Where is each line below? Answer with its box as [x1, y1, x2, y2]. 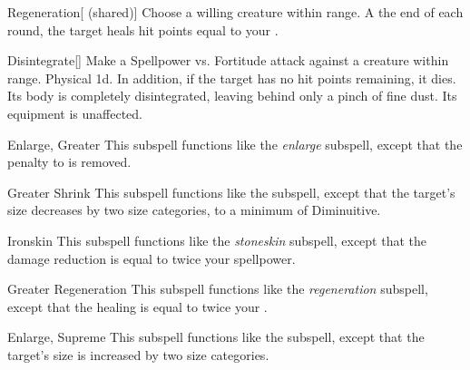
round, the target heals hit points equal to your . [7, 20, 279, 39]
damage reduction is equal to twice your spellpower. [7, 248, 296, 268]
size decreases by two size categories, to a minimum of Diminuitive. [7, 200, 381, 219]
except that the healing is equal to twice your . [7, 297, 268, 316]
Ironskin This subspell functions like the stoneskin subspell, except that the [7, 230, 427, 249]
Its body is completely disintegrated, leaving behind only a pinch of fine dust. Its [7, 86, 457, 105]
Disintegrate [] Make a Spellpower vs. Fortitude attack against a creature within [7, 51, 449, 70]
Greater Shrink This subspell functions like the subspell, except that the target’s [7, 182, 455, 201]
